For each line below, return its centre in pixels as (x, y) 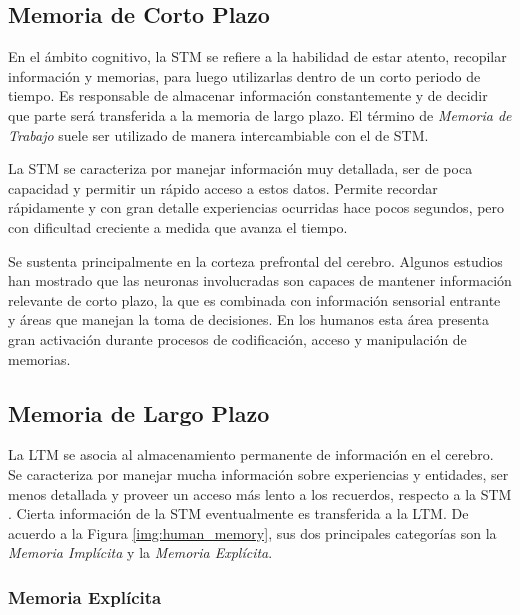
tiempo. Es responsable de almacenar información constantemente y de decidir (248, 95)
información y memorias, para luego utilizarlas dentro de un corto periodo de (244, 75)
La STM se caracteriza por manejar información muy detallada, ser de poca (240, 168)
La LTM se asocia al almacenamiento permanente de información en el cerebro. (251, 454)
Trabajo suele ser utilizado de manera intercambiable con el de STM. (218, 134)
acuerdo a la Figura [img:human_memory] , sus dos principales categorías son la (252, 532)
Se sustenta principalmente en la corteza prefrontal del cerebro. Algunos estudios (255, 260)
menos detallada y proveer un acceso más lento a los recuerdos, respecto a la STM (260, 493)
